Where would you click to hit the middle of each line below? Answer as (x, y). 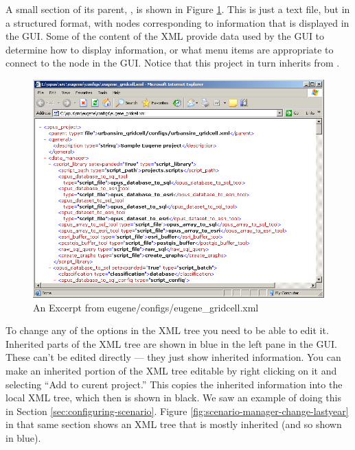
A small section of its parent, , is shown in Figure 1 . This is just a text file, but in (178, 9)
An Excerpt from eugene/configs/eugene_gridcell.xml (146, 307)
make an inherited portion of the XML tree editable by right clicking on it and (171, 370)
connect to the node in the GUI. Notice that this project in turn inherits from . (173, 63)
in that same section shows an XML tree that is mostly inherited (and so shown (174, 424)
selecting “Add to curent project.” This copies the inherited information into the (174, 384)
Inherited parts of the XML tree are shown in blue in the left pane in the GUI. (171, 343)
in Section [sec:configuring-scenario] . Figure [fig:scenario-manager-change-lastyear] (177, 411)
